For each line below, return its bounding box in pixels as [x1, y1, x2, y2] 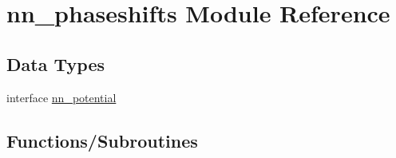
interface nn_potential [6, 89, 117, 105]
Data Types [6, 51, 105, 76]
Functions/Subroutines [6, 128, 198, 152]
